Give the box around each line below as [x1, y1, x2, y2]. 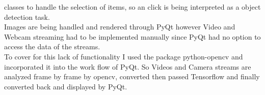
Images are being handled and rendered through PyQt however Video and [4, 21, 235, 32]
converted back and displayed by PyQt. [4, 81, 127, 91]
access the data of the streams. [4, 41, 100, 52]
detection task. [4, 11, 50, 22]
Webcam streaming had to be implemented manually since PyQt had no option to [4, 31, 261, 42]
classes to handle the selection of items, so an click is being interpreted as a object [4, 2, 261, 12]
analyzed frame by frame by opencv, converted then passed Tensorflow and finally [4, 71, 260, 82]
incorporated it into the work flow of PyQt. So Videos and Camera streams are [4, 61, 251, 72]
